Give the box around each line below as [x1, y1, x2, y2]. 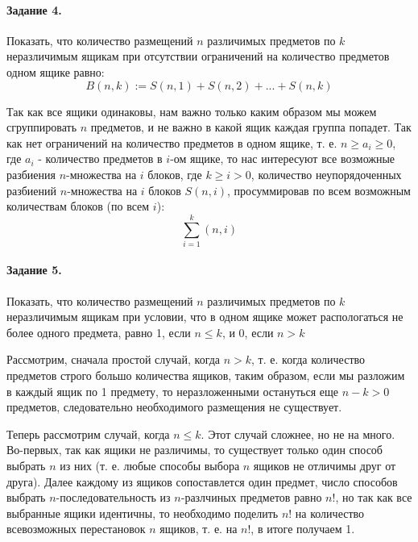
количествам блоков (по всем [6, 198, 150, 215]
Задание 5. [6, 261, 62, 278]
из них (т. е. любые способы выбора [60, 457, 240, 473]
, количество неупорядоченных [250, 165, 402, 182]
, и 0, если [221, 323, 274, 340]
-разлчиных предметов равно [180, 489, 322, 506]
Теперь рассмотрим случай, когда [6, 425, 170, 442]
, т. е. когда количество [251, 351, 366, 368]
